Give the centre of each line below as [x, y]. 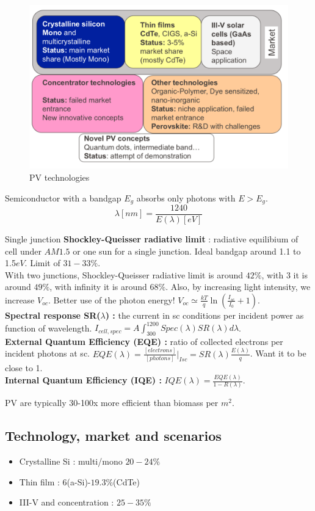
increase [20, 299]
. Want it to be [278, 353]
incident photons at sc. [47, 353]
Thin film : [39, 481]
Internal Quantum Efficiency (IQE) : [83, 380]
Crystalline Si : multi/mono [71, 461]
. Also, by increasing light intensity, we [238, 287]
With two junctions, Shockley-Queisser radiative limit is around [124, 274]
